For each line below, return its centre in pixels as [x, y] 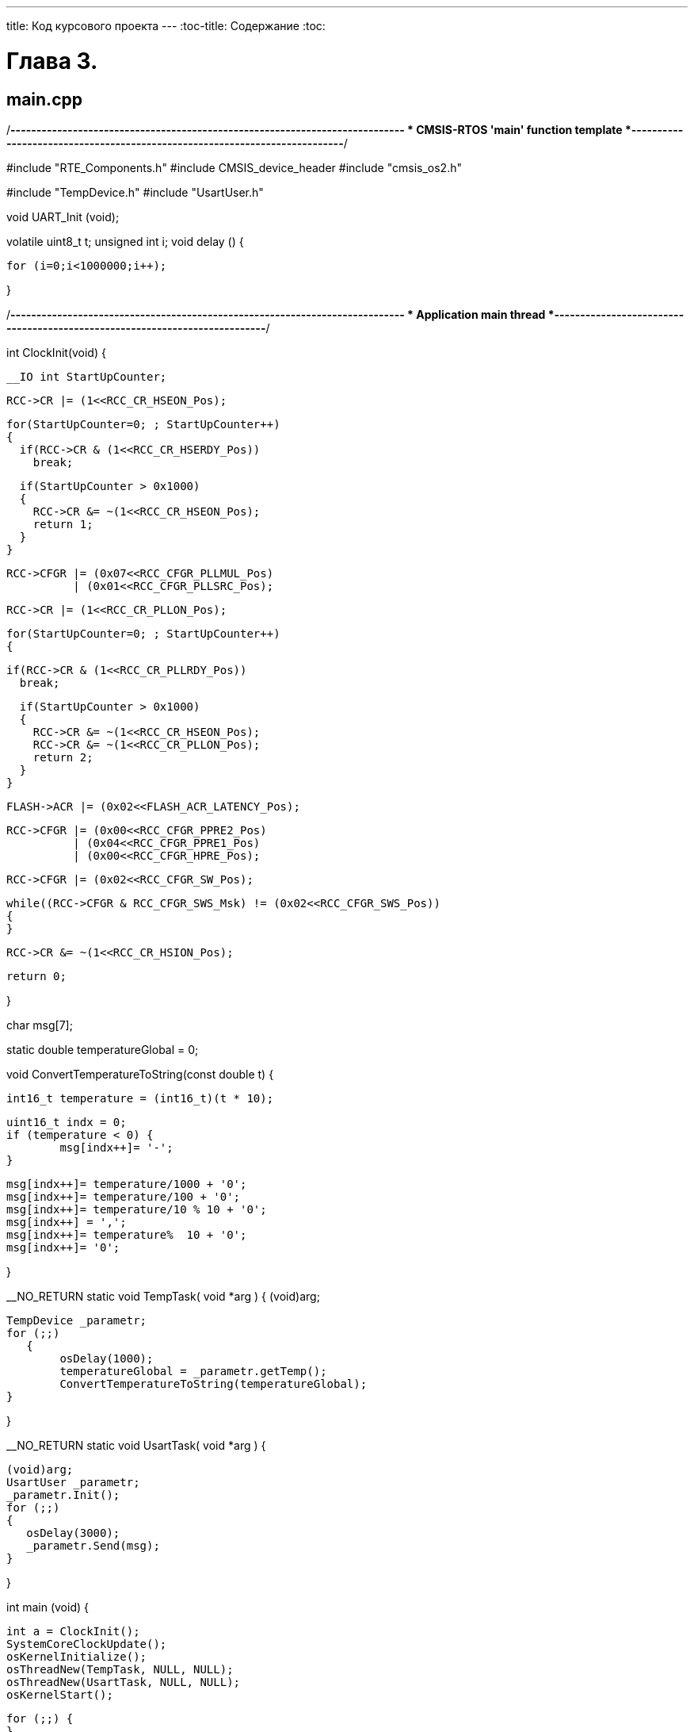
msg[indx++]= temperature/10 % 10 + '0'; [137, 1209]
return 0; [36, 976]
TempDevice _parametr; [77, 1320]
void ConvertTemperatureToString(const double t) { [140, 1074]
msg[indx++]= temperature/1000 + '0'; [127, 1184]
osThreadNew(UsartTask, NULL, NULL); [124, 1682]
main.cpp [44, 99]
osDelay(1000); [107, 1358]
